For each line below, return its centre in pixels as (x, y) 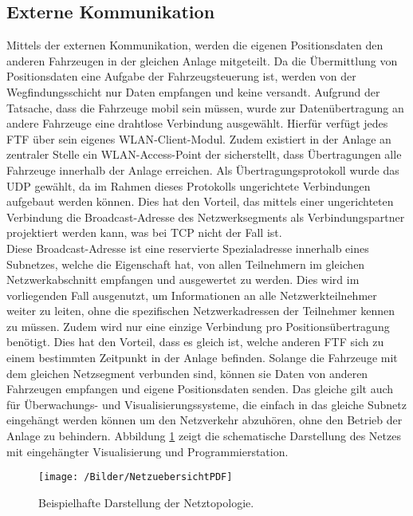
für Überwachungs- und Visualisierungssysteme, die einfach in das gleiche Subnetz (206, 404)
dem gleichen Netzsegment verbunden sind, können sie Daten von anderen (187, 373)
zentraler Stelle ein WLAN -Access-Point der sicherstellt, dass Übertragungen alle (204, 154)
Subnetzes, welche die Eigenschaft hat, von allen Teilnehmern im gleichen (186, 264)
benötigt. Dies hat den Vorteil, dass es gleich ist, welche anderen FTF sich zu (195, 342)
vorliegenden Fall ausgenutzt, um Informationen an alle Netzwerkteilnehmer (192, 295)
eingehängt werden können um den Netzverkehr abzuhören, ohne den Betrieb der (205, 420)
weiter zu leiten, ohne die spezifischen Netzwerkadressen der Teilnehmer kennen (201, 311)
